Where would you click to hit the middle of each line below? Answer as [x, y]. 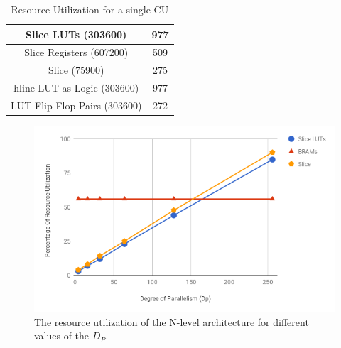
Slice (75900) [76, 70]
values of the [62, 336]
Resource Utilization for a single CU [90, 9]
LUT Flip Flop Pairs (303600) [76, 105]
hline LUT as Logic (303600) [76, 88]
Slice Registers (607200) [76, 52]
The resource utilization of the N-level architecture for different [172, 321]
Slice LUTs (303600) [76, 34]
